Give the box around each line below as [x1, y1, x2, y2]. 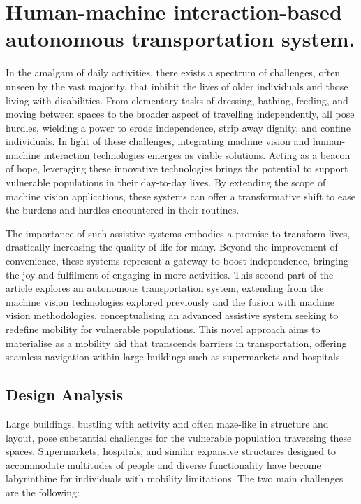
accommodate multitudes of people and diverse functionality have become [6, 457, 321, 472]
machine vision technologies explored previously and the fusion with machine [6, 294, 334, 309]
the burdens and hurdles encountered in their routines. [6, 202, 240, 217]
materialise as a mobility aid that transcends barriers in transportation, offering [6, 335, 347, 350]
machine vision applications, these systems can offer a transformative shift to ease [6, 188, 355, 203]
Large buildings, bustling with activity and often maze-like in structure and [6, 416, 329, 430]
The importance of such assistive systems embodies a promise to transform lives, [6, 225, 351, 240]
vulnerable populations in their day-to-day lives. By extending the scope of [6, 175, 326, 190]
